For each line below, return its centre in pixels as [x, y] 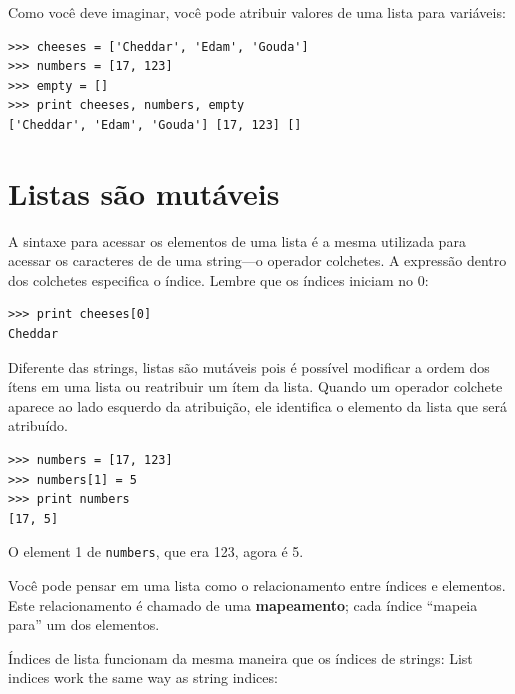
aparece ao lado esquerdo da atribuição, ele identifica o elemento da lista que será [257, 405]
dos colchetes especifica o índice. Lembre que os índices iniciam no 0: [218, 279]
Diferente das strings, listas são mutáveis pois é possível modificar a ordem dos [249, 366]
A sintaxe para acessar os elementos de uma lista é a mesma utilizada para [237, 240]
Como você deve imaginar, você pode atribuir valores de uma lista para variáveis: [257, 12]
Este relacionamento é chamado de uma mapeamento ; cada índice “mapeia [243, 604]
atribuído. [38, 425]
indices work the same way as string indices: [143, 677]
